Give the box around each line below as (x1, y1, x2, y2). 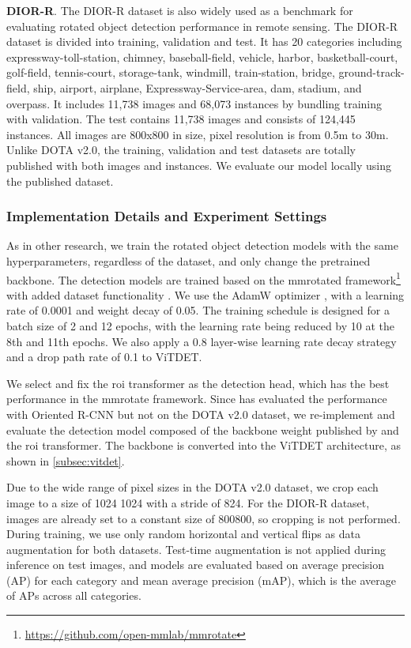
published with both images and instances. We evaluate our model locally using (6, 156, 391, 173)
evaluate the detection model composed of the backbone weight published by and (6, 421, 399, 438)
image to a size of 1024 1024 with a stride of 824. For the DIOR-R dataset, (6, 494, 370, 510)
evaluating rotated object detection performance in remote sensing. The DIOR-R (6, 17, 398, 34)
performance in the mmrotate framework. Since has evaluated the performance (6, 390, 387, 407)
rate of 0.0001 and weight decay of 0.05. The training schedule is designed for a (6, 302, 390, 318)
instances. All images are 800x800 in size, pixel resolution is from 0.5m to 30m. (6, 126, 389, 142)
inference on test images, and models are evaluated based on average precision (6, 556, 385, 573)
